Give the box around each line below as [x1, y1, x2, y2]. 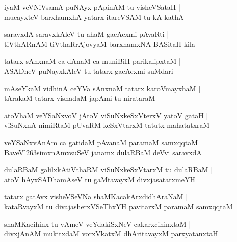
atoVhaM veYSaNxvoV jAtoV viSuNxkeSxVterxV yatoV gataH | [4, 110, 208, 120]
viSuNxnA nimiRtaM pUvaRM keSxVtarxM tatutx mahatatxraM [4, 120, 210, 130]
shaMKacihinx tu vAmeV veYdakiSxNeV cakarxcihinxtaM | [4, 218, 191, 229]
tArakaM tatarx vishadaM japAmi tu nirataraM [4, 93, 155, 103]
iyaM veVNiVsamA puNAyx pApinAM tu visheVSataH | [4, 2, 180, 12]
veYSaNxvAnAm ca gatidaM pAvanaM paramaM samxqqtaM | [4, 137, 202, 147]
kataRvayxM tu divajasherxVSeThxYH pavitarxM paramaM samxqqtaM [4, 201, 233, 211]
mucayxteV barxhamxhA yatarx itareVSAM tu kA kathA [4, 11, 184, 22]
